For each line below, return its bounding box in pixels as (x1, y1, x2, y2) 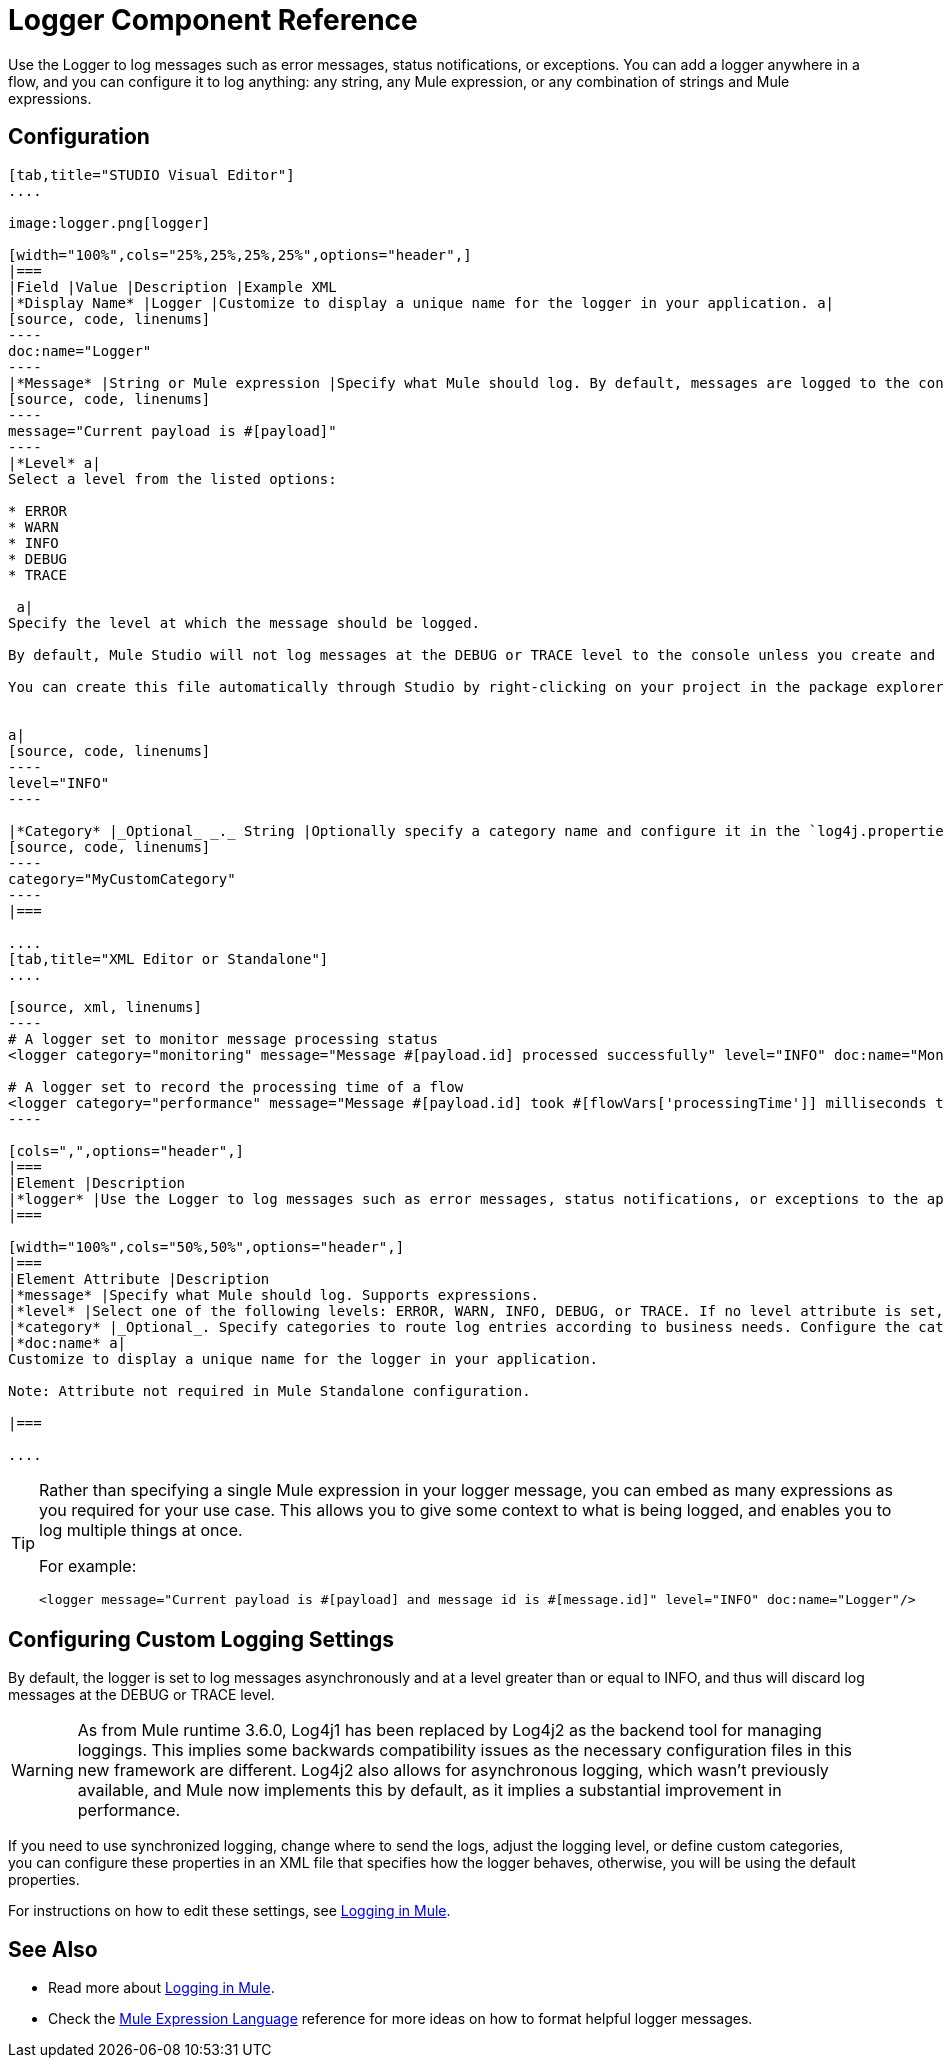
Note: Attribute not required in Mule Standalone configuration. (8, 1382, 531, 1399)
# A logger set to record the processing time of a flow (8, 1078, 464, 1095)
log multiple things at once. (39, 1519, 243, 1540)
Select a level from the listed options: (8, 470, 337, 487)
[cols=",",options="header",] (8, 1142, 245, 1159)
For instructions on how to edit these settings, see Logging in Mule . (8, 1902, 451, 1920)
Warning (11, 1760, 74, 1781)
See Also (8, 1936, 98, 1962)
